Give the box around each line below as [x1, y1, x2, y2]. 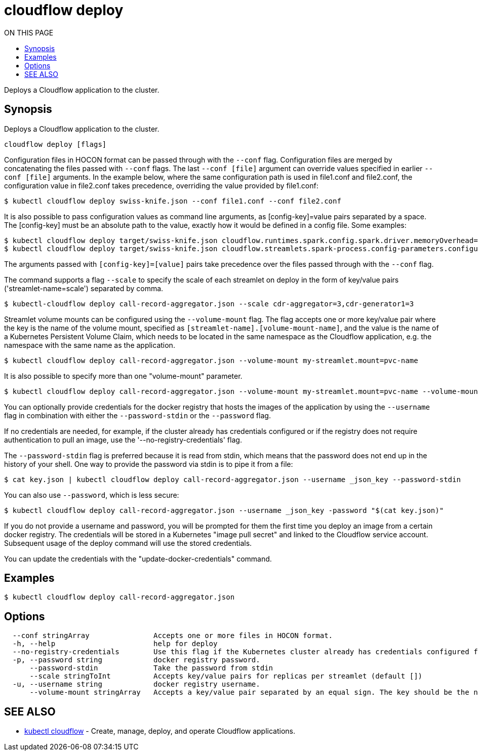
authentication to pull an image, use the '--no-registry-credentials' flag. [4, 435, 242, 444]
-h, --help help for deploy [12, 640, 218, 648]
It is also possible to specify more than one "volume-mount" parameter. [4, 371, 243, 380]
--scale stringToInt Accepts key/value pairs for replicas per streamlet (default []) [29, 672, 423, 681]
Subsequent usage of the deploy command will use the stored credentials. [4, 538, 252, 547]
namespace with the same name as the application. [4, 340, 175, 349]
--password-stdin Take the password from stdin [29, 664, 273, 672]
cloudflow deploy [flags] [4, 140, 107, 148]
